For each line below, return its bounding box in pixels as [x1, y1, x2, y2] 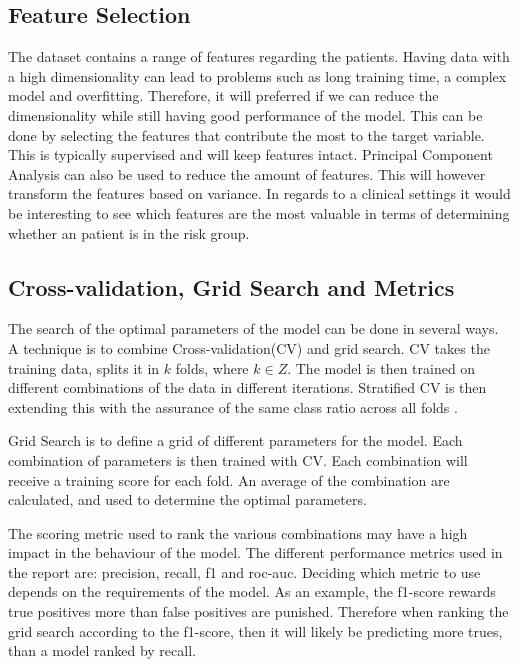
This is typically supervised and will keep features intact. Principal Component [8, 144, 493, 165]
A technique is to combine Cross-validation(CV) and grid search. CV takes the [8, 337, 490, 358]
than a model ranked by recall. [8, 640, 196, 661]
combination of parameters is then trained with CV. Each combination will [8, 449, 468, 470]
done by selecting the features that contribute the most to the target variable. [8, 124, 485, 145]
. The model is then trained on [287, 357, 476, 378]
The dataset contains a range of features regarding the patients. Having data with [8, 46, 510, 67]
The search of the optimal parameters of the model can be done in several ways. [8, 318, 499, 339]
